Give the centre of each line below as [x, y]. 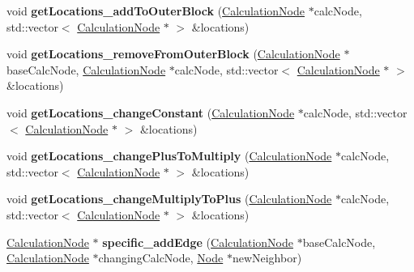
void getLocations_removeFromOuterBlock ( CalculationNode [173, 54]
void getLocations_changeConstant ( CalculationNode [151, 112]
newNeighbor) [267, 258]
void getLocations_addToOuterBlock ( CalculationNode [156, 11]
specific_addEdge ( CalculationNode [198, 242]
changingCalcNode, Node [161, 258]
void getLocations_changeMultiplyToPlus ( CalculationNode [169, 199]
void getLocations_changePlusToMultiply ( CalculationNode [169, 156]
